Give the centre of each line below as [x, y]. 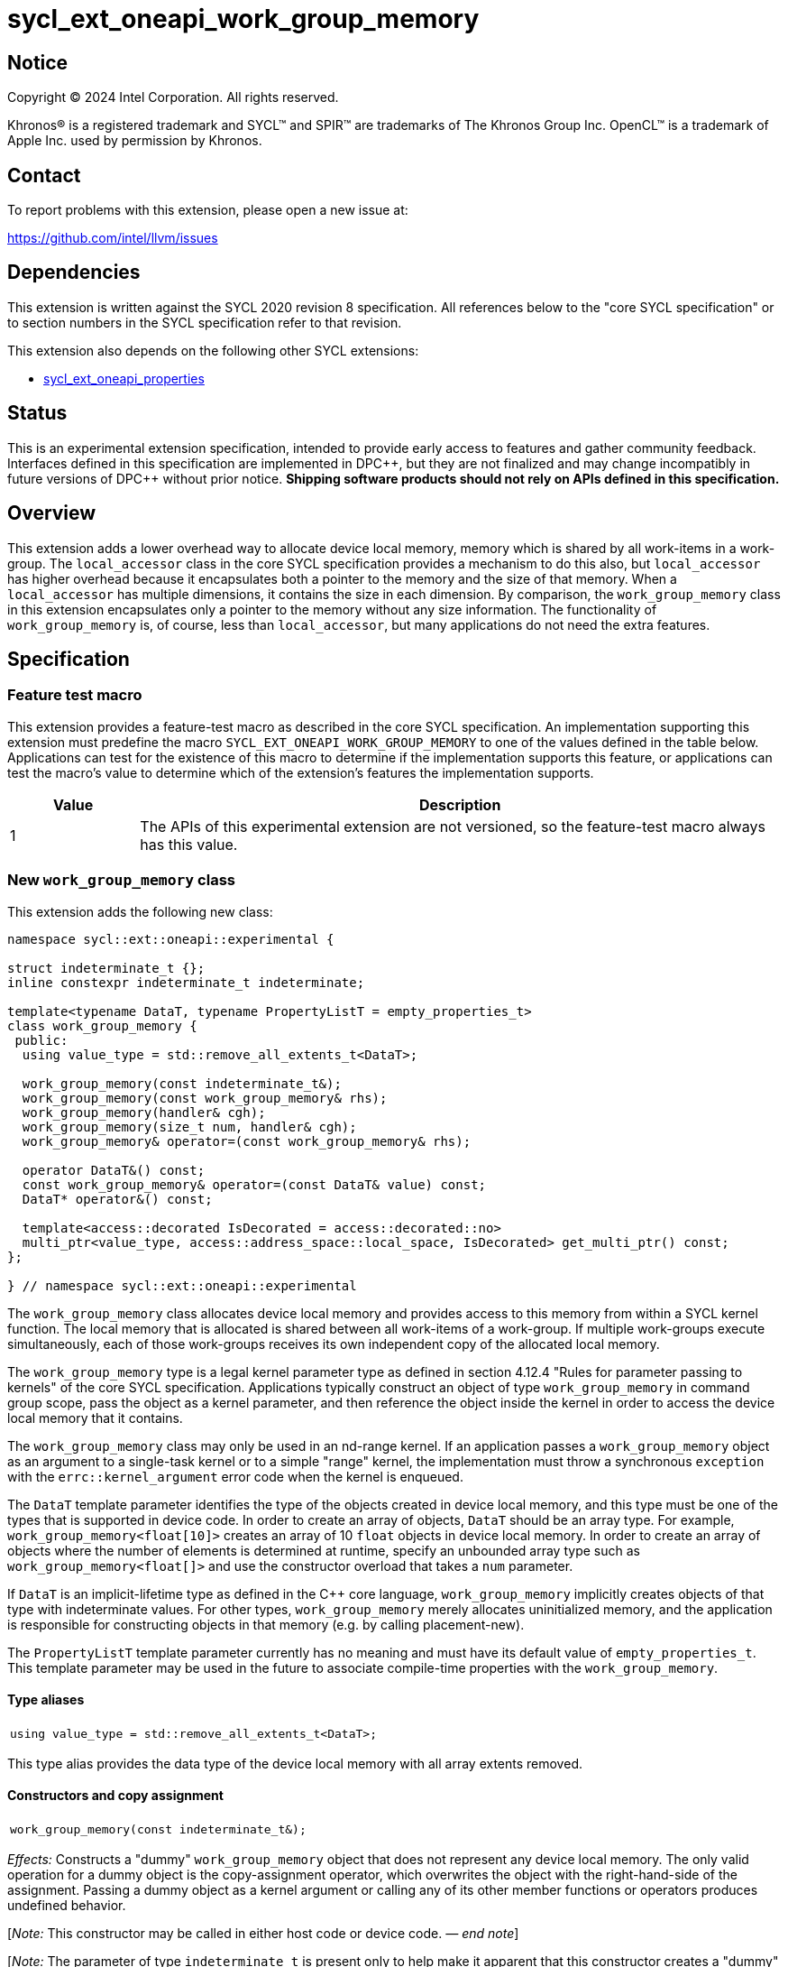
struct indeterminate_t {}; [106, 968]
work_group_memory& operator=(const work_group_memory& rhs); [247, 1141]
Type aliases [46, 1700]
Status [37, 413]
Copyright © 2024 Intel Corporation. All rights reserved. [173, 97]
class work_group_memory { [102, 1025]
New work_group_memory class [121, 880]
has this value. [189, 844]
